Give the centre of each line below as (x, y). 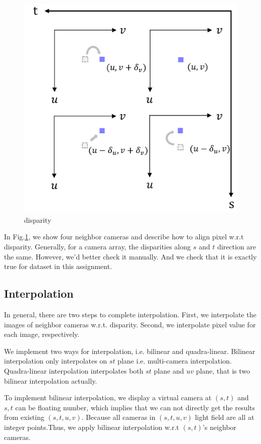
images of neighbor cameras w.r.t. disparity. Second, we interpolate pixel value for (130, 324)
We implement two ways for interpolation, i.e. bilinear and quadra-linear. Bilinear (130, 351)
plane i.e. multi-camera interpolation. (175, 361)
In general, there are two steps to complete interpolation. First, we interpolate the (130, 315)
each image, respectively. (42, 334)
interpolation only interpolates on (56, 361)
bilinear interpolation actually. (51, 380)
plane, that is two (223, 371)
